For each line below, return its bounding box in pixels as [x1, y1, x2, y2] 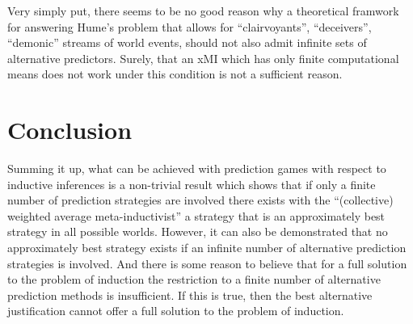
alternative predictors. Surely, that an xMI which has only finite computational [7, 49, 399, 66]
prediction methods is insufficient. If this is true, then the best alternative [7, 286, 373, 303]
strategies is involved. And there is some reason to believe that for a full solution [7, 255, 407, 271]
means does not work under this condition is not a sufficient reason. [7, 65, 343, 82]
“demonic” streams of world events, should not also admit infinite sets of [7, 34, 367, 51]
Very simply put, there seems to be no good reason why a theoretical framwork [7, 2, 399, 19]
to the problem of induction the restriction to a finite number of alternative [7, 271, 381, 288]
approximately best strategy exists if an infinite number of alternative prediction [7, 239, 407, 256]
